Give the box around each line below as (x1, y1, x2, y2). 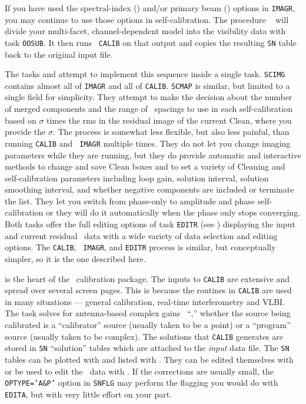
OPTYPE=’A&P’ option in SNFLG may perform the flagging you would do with (5, 376, 278, 389)
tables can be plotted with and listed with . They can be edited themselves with (5, 353, 294, 365)
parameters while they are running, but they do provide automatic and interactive (5, 148, 301, 161)
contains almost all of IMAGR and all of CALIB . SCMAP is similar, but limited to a (5, 79, 290, 91)
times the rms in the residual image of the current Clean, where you (46, 114, 292, 126)
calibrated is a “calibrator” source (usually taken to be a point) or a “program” (5, 319, 291, 331)
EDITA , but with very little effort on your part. (5, 388, 172, 400)
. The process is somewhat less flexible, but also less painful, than (52, 125, 290, 138)
